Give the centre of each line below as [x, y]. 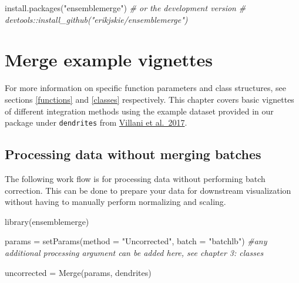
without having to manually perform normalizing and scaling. [115, 202]
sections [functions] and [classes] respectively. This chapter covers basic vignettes [149, 99]
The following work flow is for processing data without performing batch [135, 178]
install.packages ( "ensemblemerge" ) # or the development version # [125, 8]
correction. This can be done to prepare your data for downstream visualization [148, 190]
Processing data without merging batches [133, 154]
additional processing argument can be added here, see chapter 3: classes [134, 252]
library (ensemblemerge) [47, 221]
